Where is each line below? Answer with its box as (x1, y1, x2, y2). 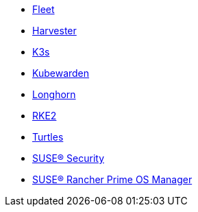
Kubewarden (32, 67, 90, 79)
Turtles (32, 131, 64, 143)
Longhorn (32, 89, 76, 100)
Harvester (32, 25, 77, 36)
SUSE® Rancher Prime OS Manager (32, 174, 193, 185)
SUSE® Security (32, 152, 104, 164)
